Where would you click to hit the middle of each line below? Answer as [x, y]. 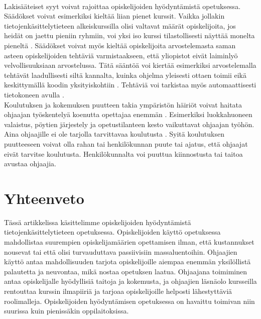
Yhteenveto [44, 198]
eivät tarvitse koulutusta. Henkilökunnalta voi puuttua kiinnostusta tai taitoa [123, 153]
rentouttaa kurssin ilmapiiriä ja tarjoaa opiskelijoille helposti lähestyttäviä [118, 291]
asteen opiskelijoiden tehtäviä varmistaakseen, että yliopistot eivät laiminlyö [121, 55]
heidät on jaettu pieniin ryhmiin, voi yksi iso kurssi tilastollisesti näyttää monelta [129, 35]
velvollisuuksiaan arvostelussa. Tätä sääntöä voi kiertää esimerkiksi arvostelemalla [130, 65]
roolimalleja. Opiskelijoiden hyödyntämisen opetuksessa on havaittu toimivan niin [129, 301]
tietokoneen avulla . [34, 94]
